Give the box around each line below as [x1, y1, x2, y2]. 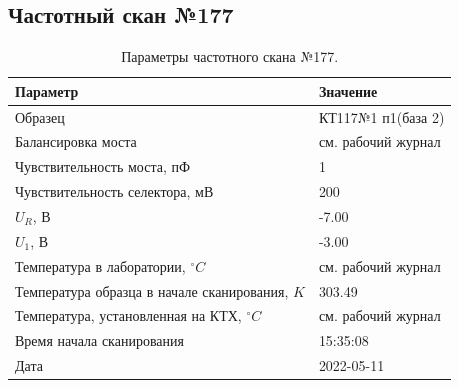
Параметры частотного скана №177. [121, 46, 339, 67]
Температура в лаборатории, [15, 255, 186, 276]
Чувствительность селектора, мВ [15, 181, 214, 202]
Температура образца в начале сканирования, [15, 280, 289, 301]
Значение [318, 80, 378, 101]
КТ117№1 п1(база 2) [318, 106, 445, 127]
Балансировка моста [15, 131, 137, 152]
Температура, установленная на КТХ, [15, 305, 242, 326]
